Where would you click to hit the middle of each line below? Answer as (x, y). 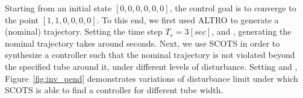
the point (22, 19)
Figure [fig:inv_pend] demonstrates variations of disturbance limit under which (151, 78)
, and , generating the (251, 31)
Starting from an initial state (58, 8)
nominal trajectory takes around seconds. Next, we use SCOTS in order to (142, 43)
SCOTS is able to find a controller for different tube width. (114, 90)
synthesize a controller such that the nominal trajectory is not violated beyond (150, 55)
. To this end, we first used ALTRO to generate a (188, 19)
